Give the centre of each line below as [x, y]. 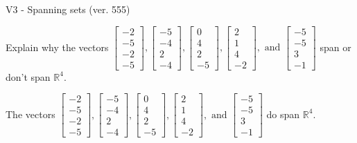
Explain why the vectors [57, 47]
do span [283, 114]
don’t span [28, 76]
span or [336, 47]
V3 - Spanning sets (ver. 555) [68, 9]
